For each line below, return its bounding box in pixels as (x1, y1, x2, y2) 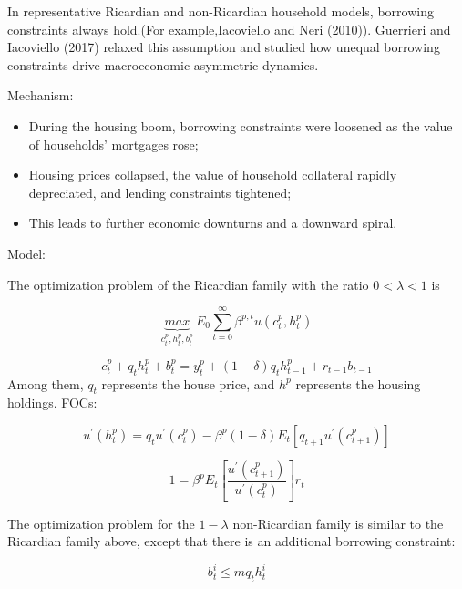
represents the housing (295, 374, 421, 393)
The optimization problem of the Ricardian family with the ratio (7, 274, 369, 294)
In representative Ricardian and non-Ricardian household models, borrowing (7, 2, 434, 20)
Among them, (7, 374, 84, 393)
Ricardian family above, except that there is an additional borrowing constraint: (7, 532, 456, 551)
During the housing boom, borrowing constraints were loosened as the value (28, 116, 453, 135)
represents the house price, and (101, 374, 275, 393)
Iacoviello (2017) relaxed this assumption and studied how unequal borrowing (7, 37, 440, 57)
